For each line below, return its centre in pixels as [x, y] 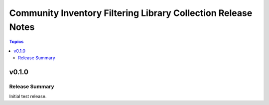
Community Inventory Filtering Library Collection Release [131, 13]
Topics [16, 42]
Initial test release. [28, 97]
